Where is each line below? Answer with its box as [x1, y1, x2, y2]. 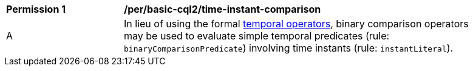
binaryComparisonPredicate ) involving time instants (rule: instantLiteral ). [124, 42, 454, 54]
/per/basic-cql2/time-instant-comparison [124, 3, 321, 15]
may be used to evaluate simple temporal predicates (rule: [124, 30, 390, 42]
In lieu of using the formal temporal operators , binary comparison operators [124, 18, 469, 30]
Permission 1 [6, 3, 66, 15]
